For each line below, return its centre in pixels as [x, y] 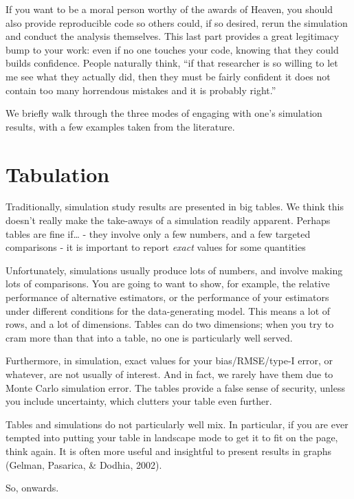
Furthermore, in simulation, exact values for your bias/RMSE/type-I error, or [169, 361]
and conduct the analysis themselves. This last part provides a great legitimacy [173, 36]
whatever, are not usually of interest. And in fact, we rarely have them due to [169, 374]
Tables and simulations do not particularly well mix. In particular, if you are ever [177, 424]
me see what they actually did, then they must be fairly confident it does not [168, 76]
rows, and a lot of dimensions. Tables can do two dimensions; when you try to [170, 324]
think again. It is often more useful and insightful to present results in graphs [169, 451]
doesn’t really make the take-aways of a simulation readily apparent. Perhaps [168, 220]
